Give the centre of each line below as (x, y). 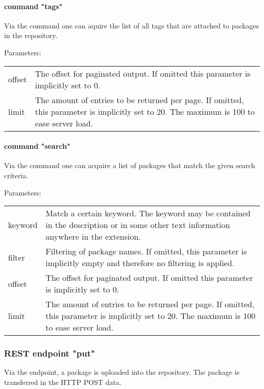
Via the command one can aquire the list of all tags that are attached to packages (131, 25)
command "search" (37, 146)
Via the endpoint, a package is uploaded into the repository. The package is (122, 372)
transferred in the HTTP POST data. (63, 382)
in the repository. (31, 35)
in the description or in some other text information (138, 225)
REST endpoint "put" (49, 353)
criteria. (16, 175)
